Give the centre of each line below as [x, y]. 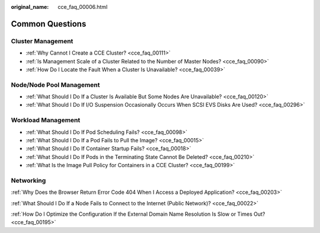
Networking [28, 180]
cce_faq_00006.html [83, 7]
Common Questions [49, 24]
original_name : [30, 7]
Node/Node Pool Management [55, 85]
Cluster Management [42, 41]
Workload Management [46, 120]
